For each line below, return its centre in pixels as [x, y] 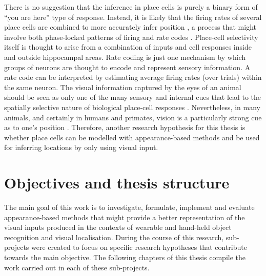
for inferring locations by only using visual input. [81, 147]
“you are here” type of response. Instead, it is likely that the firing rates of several [133, 17]
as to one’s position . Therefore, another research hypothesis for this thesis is [125, 127]
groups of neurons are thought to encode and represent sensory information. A [127, 67]
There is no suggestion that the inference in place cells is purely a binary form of [131, 7]
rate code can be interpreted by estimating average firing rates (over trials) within [133, 77]
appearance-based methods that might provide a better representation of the [125, 217]
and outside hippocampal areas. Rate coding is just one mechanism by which [125, 57]
